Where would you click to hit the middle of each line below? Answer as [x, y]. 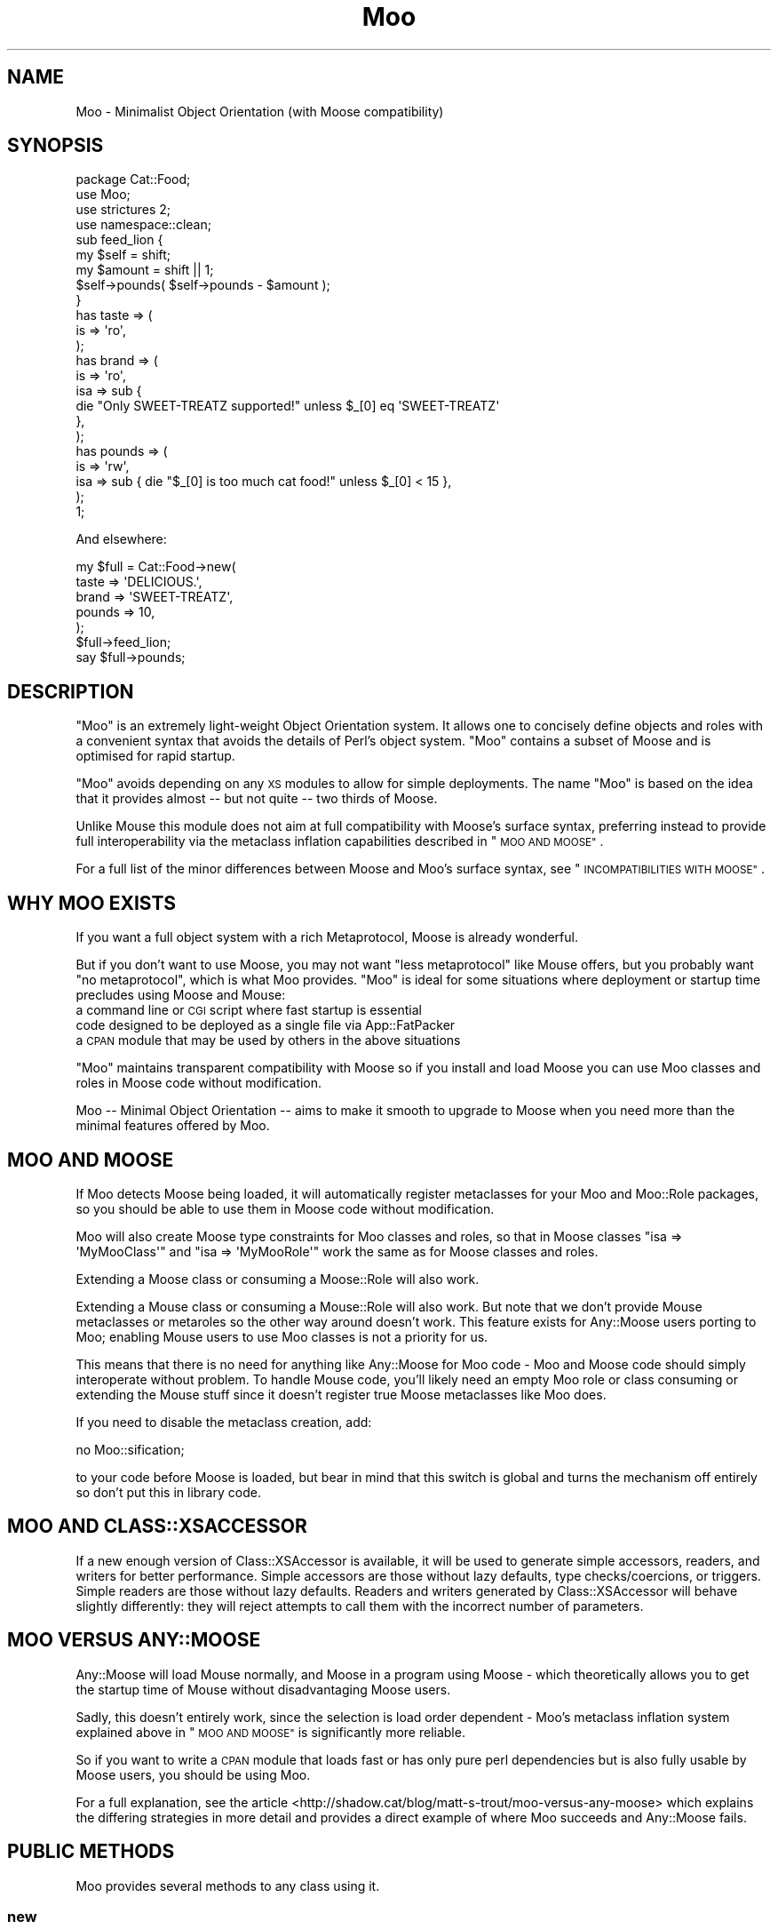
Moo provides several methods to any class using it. [228, 1885]
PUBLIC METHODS [91, 1852]
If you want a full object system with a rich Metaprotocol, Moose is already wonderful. [327, 937]
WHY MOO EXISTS [92, 903]
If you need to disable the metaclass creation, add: [224, 1422]
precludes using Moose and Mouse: [181, 995]
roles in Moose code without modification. [199, 1083]
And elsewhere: [121, 539]
